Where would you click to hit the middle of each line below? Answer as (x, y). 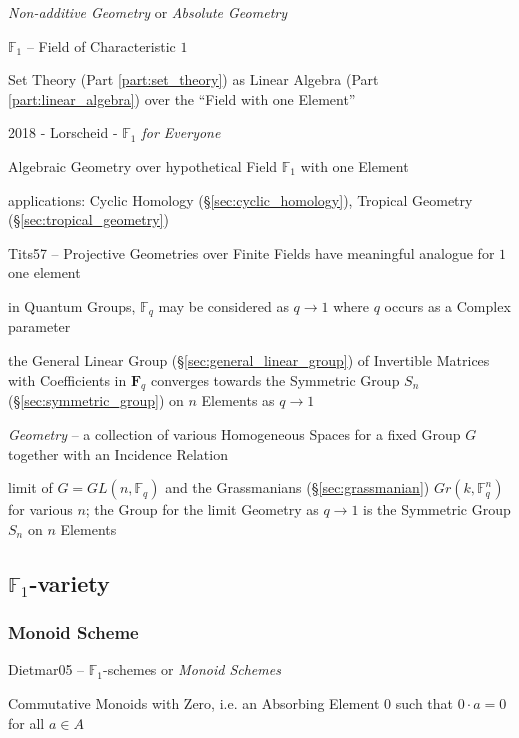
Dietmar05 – (46, 669)
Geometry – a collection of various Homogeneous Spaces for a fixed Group (234, 433)
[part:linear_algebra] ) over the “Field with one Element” (182, 98)
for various (40, 509)
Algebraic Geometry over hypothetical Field (143, 165)
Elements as (238, 400)
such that (424, 702)
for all (26, 722)
